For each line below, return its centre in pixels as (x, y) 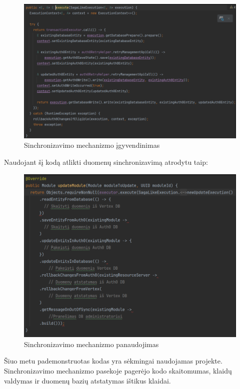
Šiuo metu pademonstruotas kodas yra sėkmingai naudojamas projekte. (113, 361)
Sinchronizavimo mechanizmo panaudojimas (91, 344)
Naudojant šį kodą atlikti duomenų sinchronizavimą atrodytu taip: (106, 162)
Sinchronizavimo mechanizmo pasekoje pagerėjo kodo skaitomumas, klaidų (118, 371)
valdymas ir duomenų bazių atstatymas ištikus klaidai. (87, 380)
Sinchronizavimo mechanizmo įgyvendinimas (92, 145)
